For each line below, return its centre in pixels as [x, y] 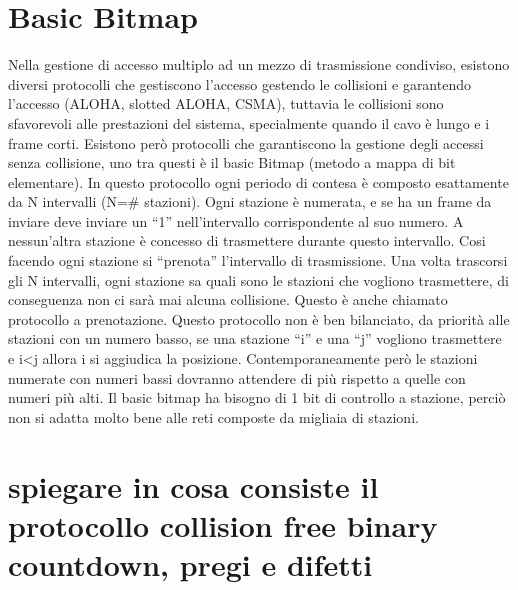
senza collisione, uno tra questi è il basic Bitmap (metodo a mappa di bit [232, 162]
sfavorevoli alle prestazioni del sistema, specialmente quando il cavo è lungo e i [249, 122]
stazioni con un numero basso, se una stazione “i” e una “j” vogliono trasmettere [255, 338]
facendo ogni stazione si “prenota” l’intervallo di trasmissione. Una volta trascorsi [258, 260]
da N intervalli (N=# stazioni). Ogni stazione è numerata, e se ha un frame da [250, 201]
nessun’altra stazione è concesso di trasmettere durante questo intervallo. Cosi [247, 240]
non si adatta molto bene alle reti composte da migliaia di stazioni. [213, 416]
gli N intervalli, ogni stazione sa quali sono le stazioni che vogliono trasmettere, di [258, 279]
